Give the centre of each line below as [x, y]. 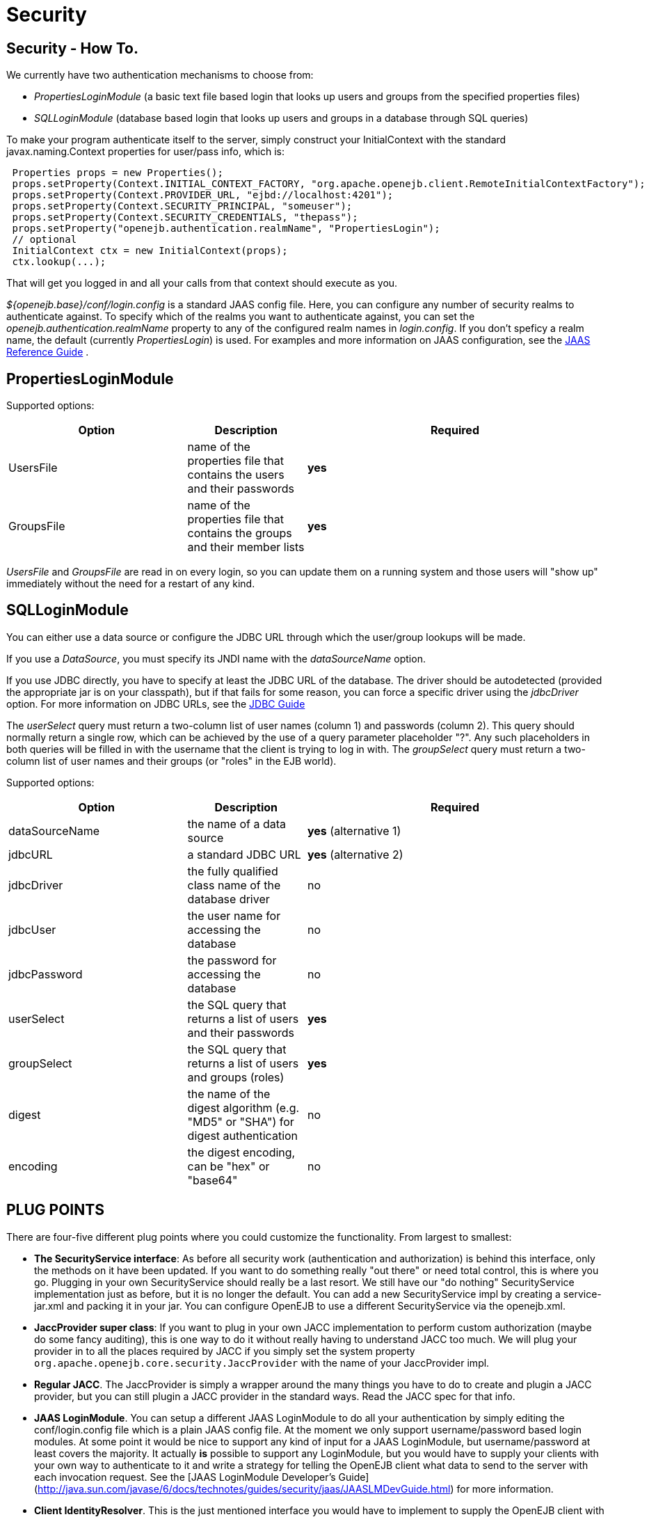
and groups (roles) [236, 1077]
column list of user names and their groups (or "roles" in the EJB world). [171, 761]
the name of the [229, 1094]
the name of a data [237, 824]
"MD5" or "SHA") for [241, 1121]
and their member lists [246, 547]
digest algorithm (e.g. [243, 1107]
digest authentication [243, 1135]
